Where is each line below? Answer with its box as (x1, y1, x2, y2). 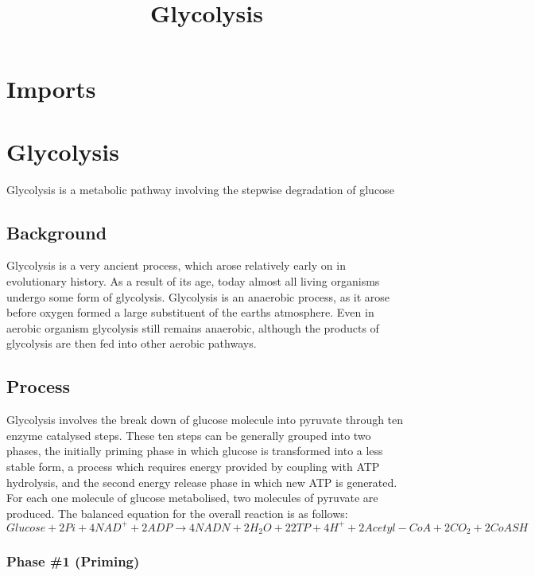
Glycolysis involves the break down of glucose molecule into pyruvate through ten (6, 411, 404, 428)
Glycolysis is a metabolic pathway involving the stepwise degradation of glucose (6, 181, 394, 197)
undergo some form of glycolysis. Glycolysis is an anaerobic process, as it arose (6, 288, 390, 305)
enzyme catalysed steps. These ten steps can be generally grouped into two (6, 426, 371, 443)
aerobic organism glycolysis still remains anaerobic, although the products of (6, 319, 379, 336)
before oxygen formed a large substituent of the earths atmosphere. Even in (6, 304, 374, 321)
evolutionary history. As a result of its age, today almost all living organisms (6, 273, 380, 290)
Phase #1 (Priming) (6, 551, 140, 571)
